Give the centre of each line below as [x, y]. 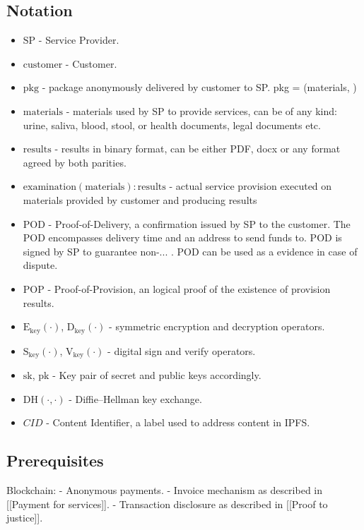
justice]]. [25, 518]
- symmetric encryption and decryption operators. [217, 326]
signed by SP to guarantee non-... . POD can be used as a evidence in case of [190, 251]
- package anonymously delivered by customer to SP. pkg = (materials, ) [199, 87]
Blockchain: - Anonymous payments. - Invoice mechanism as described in [165, 490]
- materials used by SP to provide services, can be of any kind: [201, 110]
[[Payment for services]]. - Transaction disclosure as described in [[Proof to [167, 504]
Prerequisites [55, 460]
